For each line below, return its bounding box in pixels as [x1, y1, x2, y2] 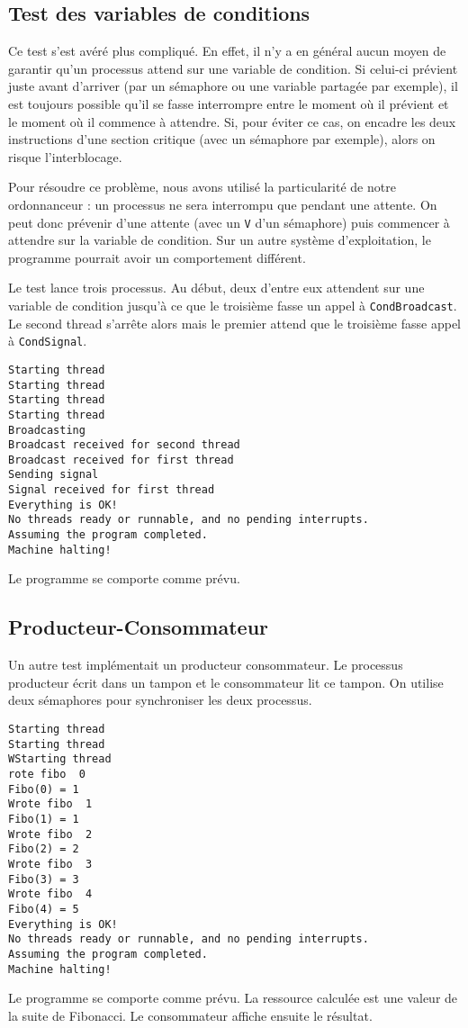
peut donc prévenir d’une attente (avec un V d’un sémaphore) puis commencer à [8, 212, 450, 231]
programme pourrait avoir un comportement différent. [8, 248, 306, 266]
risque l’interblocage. [8, 147, 122, 166]
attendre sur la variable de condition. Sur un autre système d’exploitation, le [8, 230, 431, 249]
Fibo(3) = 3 [8, 872, 79, 886]
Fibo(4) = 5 [8, 902, 79, 915]
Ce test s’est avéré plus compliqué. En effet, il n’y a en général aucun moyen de [8, 41, 446, 60]
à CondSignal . [8, 331, 87, 350]
